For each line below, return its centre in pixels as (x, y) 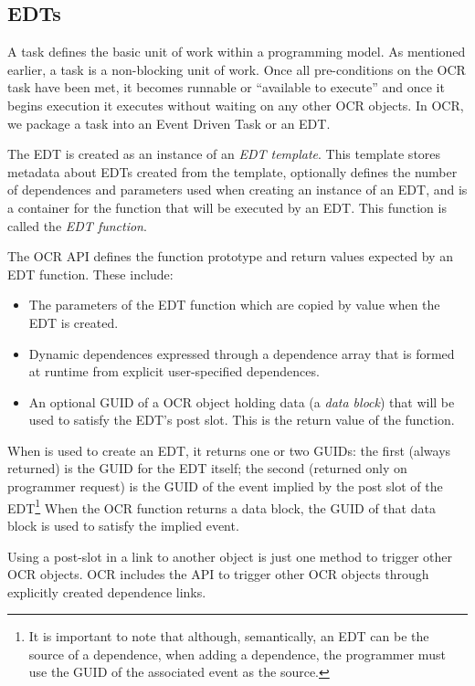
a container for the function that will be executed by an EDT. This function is (227, 207)
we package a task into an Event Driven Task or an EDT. (169, 123)
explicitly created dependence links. (107, 591)
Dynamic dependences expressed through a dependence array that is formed (242, 353)
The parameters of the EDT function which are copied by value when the (234, 305)
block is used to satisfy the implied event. (123, 525)
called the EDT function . (77, 225)
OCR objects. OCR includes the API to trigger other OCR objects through (218, 574)
